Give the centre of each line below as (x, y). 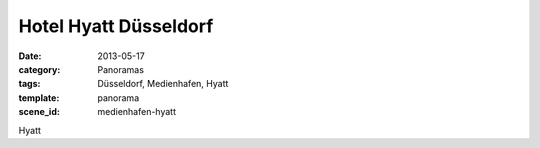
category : (39, 69)
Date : (30, 56)
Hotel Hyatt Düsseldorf (116, 26)
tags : (29, 84)
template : (39, 97)
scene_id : (39, 112)
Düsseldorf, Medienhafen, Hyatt (163, 84)
